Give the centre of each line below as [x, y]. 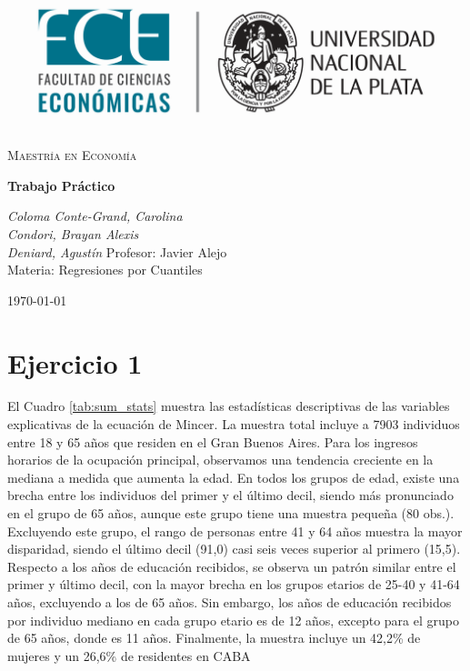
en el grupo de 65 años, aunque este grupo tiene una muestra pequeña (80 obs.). [231, 513]
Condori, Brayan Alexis [73, 233]
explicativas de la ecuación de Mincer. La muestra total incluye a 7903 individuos [234, 424]
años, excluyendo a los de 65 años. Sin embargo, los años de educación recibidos [230, 602]
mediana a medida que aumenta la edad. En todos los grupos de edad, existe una [234, 477]
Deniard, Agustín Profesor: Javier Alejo [117, 251]
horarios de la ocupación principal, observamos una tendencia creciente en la [220, 460]
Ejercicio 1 [75, 362]
